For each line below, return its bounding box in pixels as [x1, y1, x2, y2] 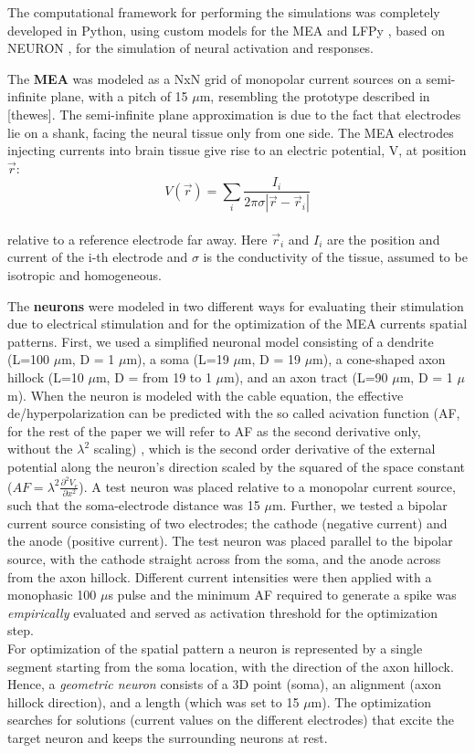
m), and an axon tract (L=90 [224, 368, 388, 386]
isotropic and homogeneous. [7, 266, 162, 285]
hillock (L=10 [7, 368, 84, 386]
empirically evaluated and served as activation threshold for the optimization [7, 602, 438, 622]
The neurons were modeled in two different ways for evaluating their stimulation [7, 296, 464, 315]
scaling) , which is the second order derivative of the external [93, 439, 436, 458]
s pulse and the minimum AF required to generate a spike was [108, 585, 457, 604]
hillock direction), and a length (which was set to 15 [7, 692, 300, 711]
